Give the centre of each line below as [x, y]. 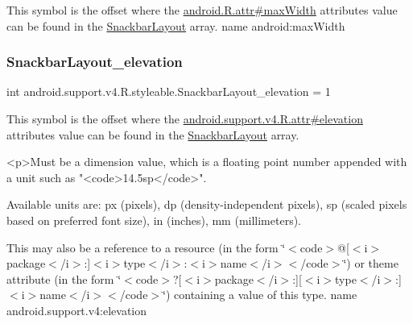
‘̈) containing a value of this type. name [260, 295]
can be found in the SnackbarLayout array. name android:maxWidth [176, 25]
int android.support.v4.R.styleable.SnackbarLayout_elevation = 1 [169, 91]
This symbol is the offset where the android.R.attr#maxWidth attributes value [202, 10]
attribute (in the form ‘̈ [64, 278]
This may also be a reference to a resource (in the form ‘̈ [146, 247]
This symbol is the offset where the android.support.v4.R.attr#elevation [185, 118]
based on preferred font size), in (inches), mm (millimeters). [154, 220]
